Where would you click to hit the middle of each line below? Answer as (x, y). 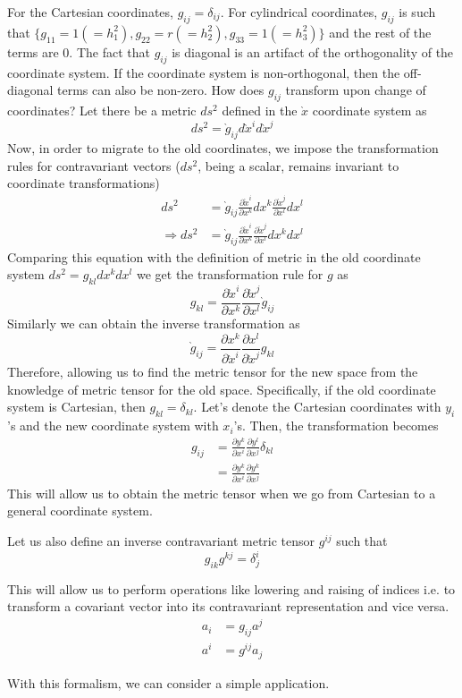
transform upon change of (356, 90)
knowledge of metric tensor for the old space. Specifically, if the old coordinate (222, 389)
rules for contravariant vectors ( (94, 165)
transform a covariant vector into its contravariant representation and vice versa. (228, 606)
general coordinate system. (80, 511)
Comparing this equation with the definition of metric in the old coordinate (214, 256)
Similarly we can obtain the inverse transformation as (154, 323)
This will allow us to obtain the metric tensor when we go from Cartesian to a (222, 493)
